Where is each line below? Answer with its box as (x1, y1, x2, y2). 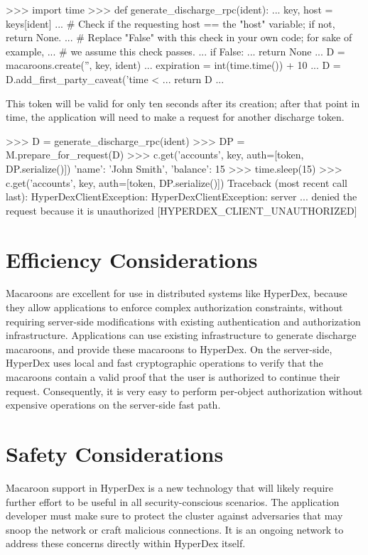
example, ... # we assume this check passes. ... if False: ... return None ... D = (6, 43, 345, 58)
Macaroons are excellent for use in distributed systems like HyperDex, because (6, 286, 347, 301)
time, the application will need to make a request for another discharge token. (6, 109, 345, 124)
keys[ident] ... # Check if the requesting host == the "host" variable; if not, (6, 16, 335, 31)
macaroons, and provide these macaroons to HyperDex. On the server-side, (6, 341, 332, 356)
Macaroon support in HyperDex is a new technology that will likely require (6, 480, 334, 495)
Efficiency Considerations (6, 244, 258, 274)
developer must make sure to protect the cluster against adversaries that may (6, 508, 343, 523)
